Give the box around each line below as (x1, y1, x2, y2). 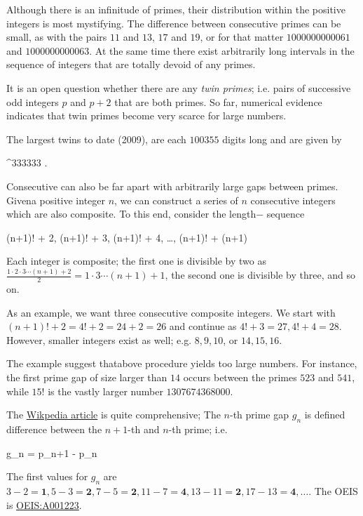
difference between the (6, 422, 102, 436)
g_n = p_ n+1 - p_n (6, 445, 97, 460)
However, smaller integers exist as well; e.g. (6, 332, 192, 347)
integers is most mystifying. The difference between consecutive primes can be (6, 15, 341, 30)
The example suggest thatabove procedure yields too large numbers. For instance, (6, 356, 357, 371)
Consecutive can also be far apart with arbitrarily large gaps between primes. (6, 178, 338, 193)
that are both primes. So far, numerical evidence (114, 94, 322, 109)
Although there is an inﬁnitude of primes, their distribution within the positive (6, 2, 345, 16)
